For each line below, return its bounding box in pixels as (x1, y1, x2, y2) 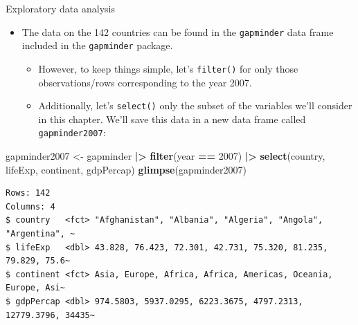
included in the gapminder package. (21, 38, 173, 53)
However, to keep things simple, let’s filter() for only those (38, 61, 298, 75)
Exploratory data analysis (6, 1, 115, 15)
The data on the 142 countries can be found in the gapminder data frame (21, 24, 334, 39)
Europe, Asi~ (6, 283, 65, 293)
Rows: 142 (6, 188, 51, 198)
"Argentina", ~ (6, 229, 75, 239)
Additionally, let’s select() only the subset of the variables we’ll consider (38, 98, 352, 113)
